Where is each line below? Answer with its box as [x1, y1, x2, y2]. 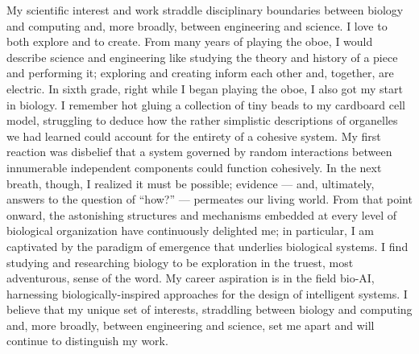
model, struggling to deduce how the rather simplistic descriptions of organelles [6, 112, 398, 129]
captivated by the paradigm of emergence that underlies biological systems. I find [6, 237, 409, 254]
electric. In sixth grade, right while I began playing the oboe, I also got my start [6, 80, 403, 97]
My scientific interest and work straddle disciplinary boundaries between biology [6, 2, 404, 18]
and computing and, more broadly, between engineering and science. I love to [6, 17, 388, 34]
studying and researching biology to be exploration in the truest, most [6, 253, 354, 270]
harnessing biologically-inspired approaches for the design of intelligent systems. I [6, 285, 408, 302]
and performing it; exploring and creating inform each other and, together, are [6, 64, 394, 81]
